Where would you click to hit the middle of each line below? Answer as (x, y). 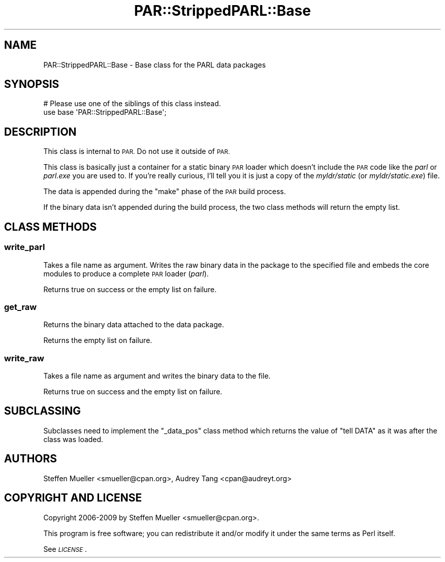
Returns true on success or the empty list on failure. (130, 289)
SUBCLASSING (42, 411)
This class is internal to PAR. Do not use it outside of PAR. (137, 151)
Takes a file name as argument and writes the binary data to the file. (157, 376)
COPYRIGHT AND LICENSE (73, 498)
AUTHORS (31, 459)
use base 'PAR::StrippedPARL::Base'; (105, 112)
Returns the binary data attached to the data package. (134, 325)
